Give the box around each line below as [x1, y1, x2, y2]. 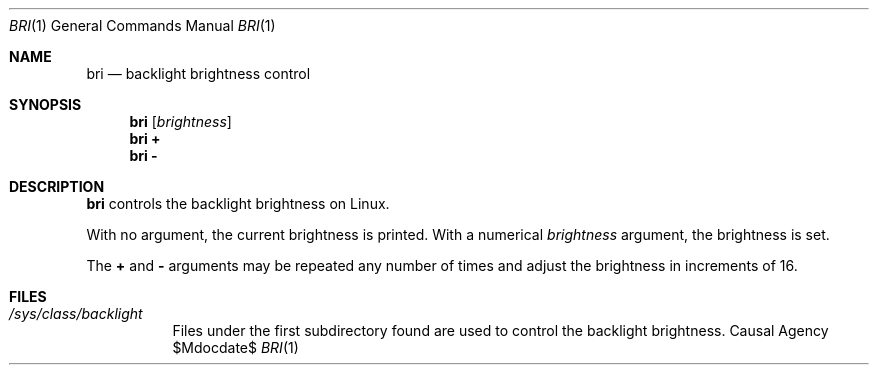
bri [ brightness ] [129, 113, 232, 130]
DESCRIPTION [9, 178, 105, 195]
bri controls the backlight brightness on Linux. [86, 195, 390, 212]
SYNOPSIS [9, 96, 82, 113]
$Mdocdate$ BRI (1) [172, 339, 299, 356]
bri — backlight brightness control [86, 65, 311, 82]
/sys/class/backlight [9, 305, 143, 322]
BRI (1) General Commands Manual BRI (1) [9, 17, 276, 34]
